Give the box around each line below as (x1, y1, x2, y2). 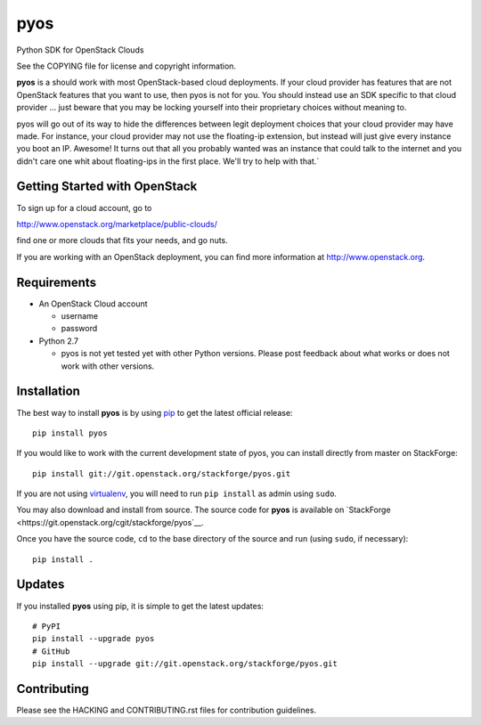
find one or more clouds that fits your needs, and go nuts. (16, 235, 229, 246)
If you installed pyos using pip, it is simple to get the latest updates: (16, 600, 265, 611)
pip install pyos (32, 428, 108, 438)
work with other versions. (61, 361, 155, 371)
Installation (16, 384, 80, 399)
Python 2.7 (38, 335, 79, 346)
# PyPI (32, 621, 61, 631)
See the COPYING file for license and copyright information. (16, 61, 236, 71)
